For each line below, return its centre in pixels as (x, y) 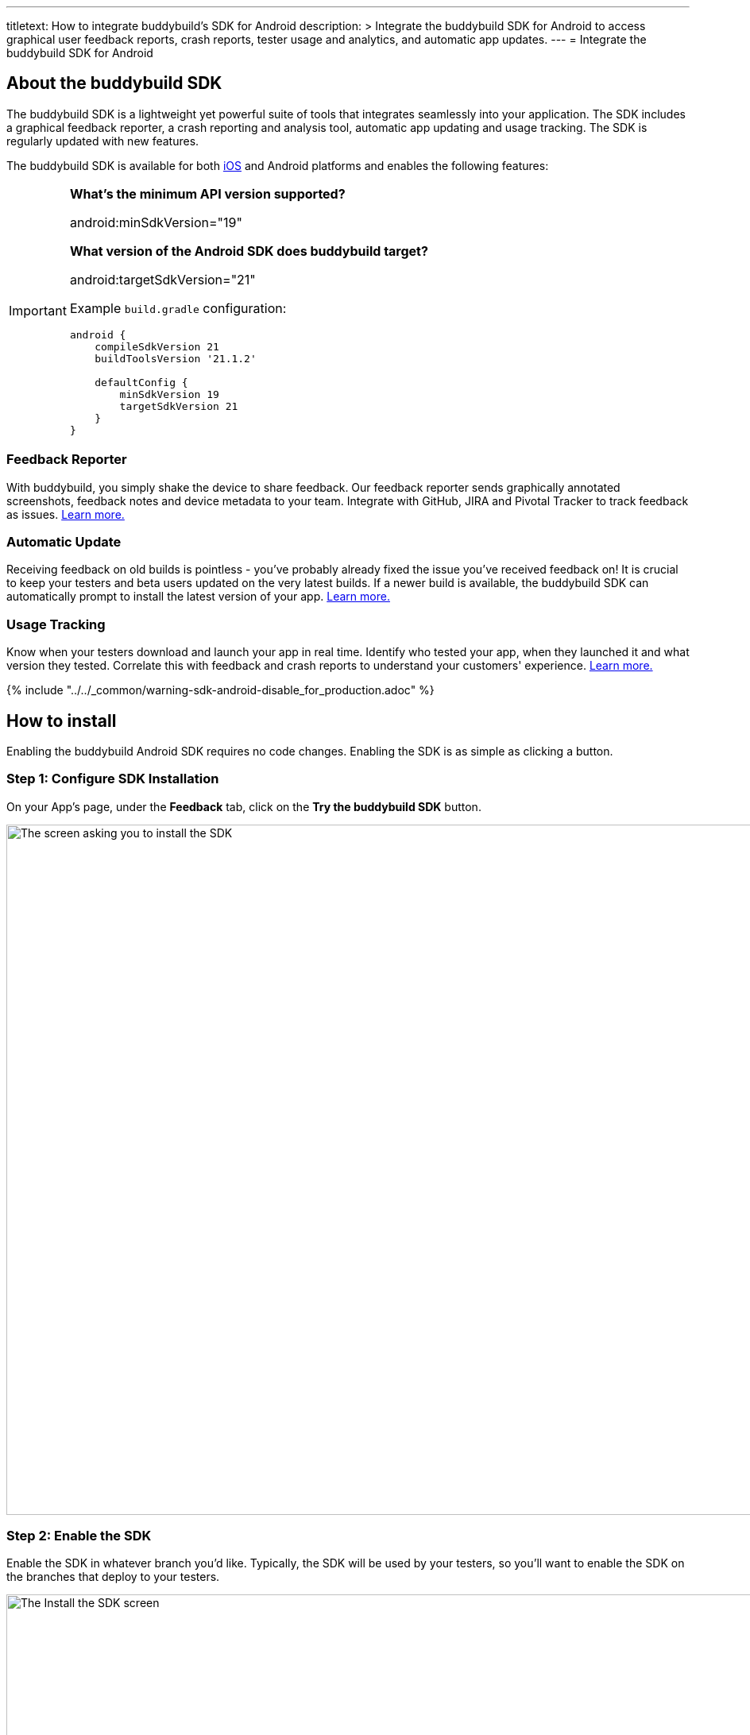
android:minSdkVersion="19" (156, 222)
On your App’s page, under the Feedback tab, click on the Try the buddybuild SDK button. (244, 806)
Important (38, 311)
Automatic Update (64, 541)
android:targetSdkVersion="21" (162, 279)
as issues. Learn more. (66, 514)
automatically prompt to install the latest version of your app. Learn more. (198, 597)
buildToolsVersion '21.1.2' (176, 358)
